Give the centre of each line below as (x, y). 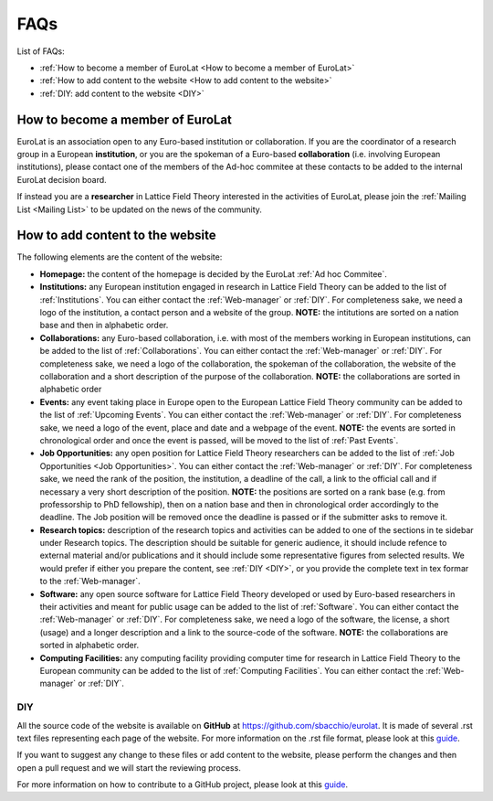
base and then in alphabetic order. (104, 326)
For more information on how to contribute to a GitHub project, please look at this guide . (183, 785)
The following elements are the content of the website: (120, 257)
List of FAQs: (41, 51)
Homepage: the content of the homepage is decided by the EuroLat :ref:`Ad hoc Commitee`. (214, 273)
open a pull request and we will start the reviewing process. (129, 767)
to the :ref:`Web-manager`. (90, 582)
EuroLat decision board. (62, 179)
